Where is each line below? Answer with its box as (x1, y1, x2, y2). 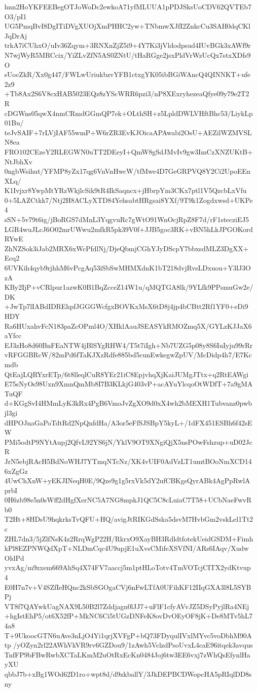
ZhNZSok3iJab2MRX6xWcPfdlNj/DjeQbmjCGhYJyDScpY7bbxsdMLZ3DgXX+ (4, 243, 249, 253)
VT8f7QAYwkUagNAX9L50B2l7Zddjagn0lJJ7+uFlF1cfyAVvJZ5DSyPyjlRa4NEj (4, 601, 249, 611)
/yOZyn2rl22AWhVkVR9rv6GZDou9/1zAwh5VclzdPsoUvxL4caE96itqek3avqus (13, 640, 253, 650)
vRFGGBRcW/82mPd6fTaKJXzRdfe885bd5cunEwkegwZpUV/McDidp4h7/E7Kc (4, 349, 252, 360)
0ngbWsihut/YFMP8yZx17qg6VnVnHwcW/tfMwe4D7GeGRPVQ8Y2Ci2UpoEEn (4, 166, 251, 176)
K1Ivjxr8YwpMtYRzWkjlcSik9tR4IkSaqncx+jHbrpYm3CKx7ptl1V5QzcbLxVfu (4, 185, 247, 195)
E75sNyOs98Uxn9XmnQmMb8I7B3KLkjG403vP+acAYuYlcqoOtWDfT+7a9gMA (4, 379, 253, 389)
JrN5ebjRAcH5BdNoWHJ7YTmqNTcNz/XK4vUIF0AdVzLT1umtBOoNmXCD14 (4, 456, 252, 466)
